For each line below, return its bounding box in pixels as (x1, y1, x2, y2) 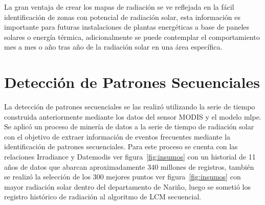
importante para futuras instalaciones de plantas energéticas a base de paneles (4, 21, 250, 32)
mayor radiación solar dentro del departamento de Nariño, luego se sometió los (4, 181, 251, 192)
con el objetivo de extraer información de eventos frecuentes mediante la (4, 131, 231, 142)
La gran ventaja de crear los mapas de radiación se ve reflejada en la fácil (4, 2, 234, 12)
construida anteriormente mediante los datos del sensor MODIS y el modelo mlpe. (4, 111, 261, 122)
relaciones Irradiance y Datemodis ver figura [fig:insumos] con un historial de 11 (4, 151, 256, 162)
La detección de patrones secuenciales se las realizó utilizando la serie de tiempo (4, 101, 255, 112)
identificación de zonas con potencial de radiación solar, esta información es (4, 11, 241, 22)
